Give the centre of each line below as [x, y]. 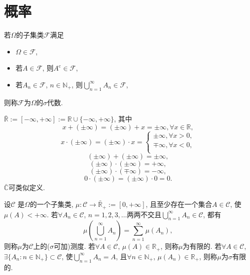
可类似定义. [27, 187]
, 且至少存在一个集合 [179, 204]
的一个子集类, [52, 204]
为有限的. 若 [202, 246]
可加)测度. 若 [75, 246]
